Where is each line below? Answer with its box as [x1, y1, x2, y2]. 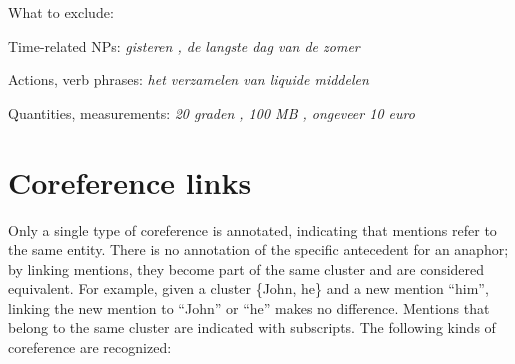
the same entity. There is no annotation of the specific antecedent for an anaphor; [8, 239, 509, 260]
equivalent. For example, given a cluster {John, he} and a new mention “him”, [8, 278, 489, 299]
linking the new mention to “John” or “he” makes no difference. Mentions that [8, 297, 490, 318]
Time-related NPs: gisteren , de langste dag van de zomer [8, 35, 360, 56]
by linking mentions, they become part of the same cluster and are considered [8, 258, 485, 279]
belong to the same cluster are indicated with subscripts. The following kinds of [8, 317, 496, 338]
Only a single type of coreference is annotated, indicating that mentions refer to [8, 219, 497, 240]
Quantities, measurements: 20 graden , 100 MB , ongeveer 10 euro [8, 102, 415, 123]
